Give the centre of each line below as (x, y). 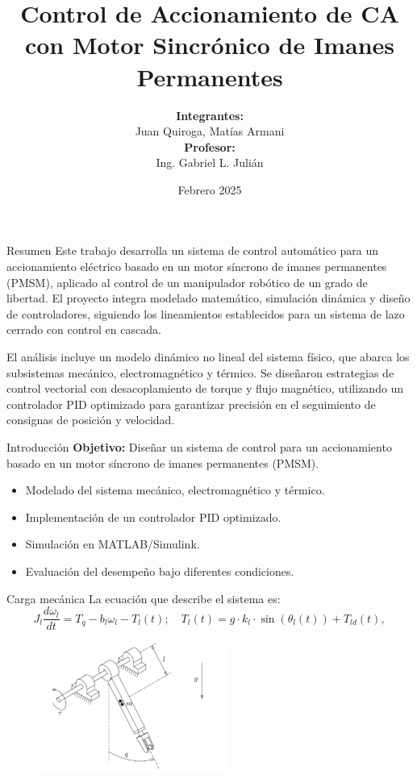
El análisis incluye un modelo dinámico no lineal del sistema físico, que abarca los (208, 357)
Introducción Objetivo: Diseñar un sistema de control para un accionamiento (199, 447)
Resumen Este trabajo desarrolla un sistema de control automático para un (193, 250)
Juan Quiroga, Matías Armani (210, 131)
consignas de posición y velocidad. (91, 420)
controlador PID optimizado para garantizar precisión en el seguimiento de (191, 404)
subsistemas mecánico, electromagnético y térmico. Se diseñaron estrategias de (200, 372)
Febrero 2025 (210, 189)
